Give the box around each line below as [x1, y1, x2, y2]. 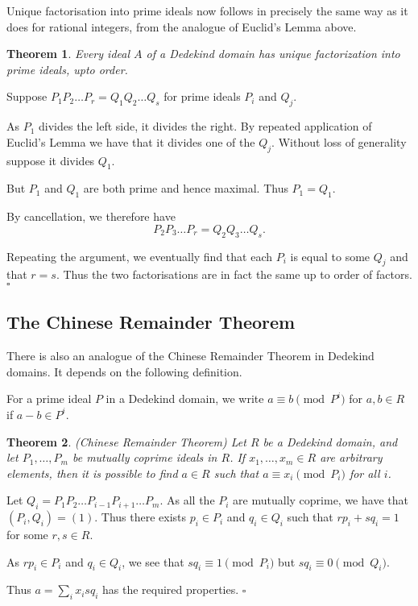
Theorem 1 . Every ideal [6, 45, 130, 62]
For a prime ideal [6, 390, 92, 407]
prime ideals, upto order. [6, 60, 128, 77]
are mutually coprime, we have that [233, 492, 408, 508]
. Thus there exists [94, 508, 187, 525]
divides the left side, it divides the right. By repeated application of [39, 118, 372, 135]
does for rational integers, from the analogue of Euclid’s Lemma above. [6, 18, 357, 35]
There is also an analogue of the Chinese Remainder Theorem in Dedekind [6, 347, 375, 364]
